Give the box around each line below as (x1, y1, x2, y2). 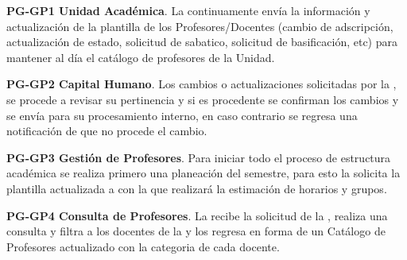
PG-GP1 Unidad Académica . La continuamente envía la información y (6, 2, 370, 18)
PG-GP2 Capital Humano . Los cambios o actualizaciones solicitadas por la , (6, 76, 397, 92)
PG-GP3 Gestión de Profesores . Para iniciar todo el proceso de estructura (6, 149, 391, 165)
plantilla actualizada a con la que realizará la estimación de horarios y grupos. (6, 180, 387, 196)
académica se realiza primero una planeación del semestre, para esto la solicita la (6, 165, 401, 181)
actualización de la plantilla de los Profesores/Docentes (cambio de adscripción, (6, 17, 393, 34)
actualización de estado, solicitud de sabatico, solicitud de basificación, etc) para (6, 33, 397, 50)
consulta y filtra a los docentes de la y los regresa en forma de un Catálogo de (6, 223, 386, 239)
